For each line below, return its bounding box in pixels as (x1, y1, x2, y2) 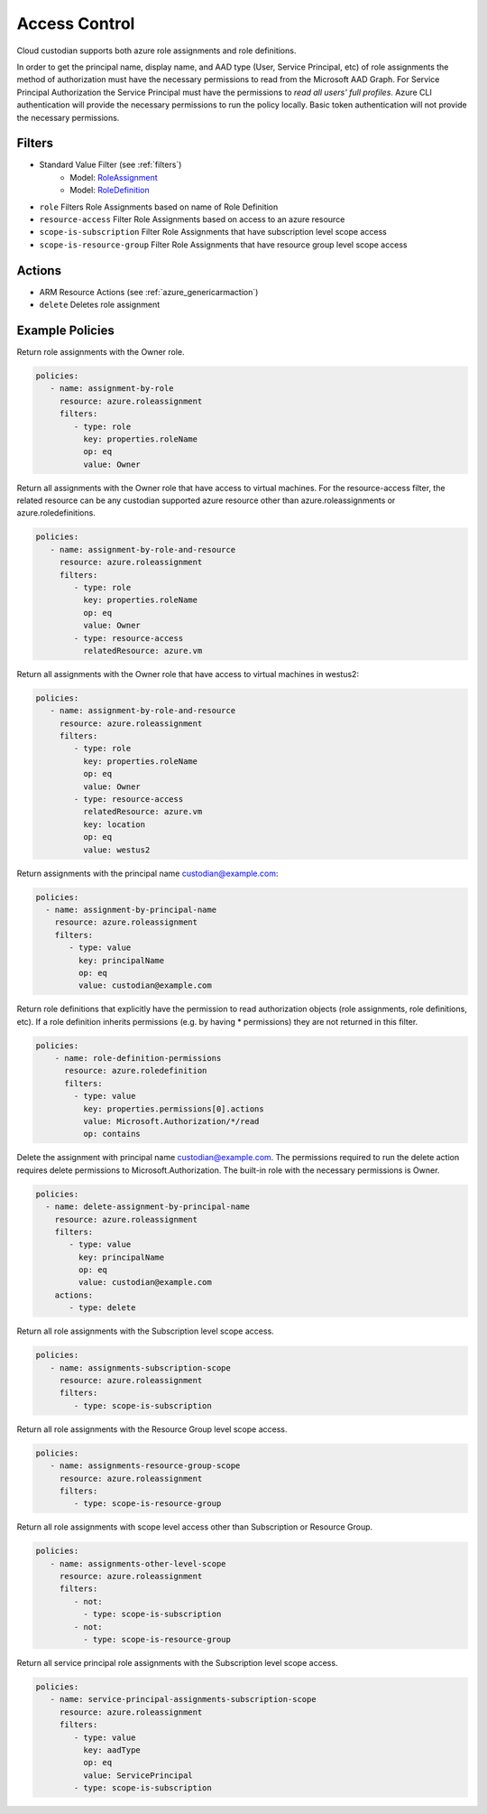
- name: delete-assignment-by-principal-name (45, 1202, 250, 1212)
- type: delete (69, 1303, 136, 1313)
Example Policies (16, 322, 115, 338)
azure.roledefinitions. (16, 507, 96, 518)
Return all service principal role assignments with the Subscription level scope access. (16, 1658, 338, 1669)
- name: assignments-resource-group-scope (50, 1461, 241, 1471)
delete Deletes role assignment (39, 299, 161, 311)
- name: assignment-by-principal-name (45, 904, 216, 915)
